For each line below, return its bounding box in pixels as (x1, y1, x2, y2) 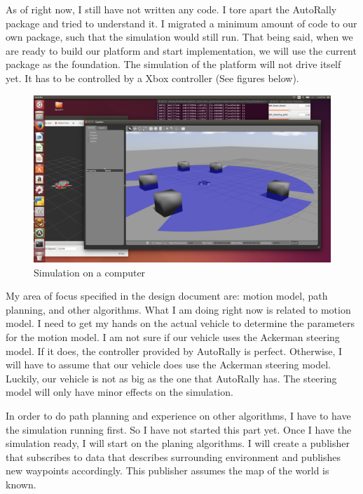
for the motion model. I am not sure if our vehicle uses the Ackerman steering (6, 330, 340, 345)
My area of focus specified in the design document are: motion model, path (6, 288, 328, 303)
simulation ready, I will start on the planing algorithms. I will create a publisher (6, 436, 350, 450)
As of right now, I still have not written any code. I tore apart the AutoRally (6, 2, 337, 16)
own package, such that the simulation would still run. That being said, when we (6, 29, 353, 44)
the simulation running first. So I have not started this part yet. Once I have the (6, 422, 352, 436)
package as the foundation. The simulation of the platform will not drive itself (6, 57, 341, 72)
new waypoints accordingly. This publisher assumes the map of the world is (6, 463, 329, 478)
